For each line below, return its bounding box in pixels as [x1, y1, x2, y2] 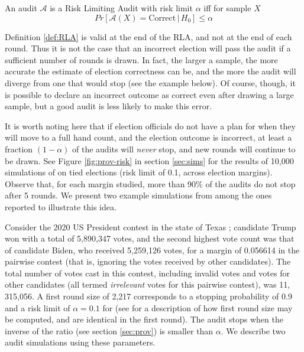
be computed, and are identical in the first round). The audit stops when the [5, 313, 283, 325]
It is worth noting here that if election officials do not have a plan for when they [5, 119, 296, 132]
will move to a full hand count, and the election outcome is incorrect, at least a [5, 131, 292, 144]
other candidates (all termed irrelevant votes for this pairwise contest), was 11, [5, 278, 290, 291]
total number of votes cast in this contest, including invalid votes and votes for [5, 266, 290, 279]
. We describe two [221, 324, 286, 337]
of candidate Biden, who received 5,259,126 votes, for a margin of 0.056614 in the [5, 243, 300, 256]
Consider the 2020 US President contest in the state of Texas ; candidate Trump [5, 220, 296, 233]
